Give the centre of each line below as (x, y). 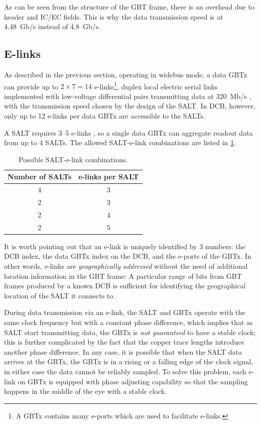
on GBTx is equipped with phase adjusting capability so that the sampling (133, 381)
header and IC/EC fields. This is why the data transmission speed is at (114, 16)
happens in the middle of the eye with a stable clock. (86, 391)
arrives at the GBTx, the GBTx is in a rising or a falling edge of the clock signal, (129, 361)
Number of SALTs (40, 177)
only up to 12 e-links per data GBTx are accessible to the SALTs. (105, 116)
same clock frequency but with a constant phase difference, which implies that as (128, 322)
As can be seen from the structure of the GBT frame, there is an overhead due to (129, 7)
